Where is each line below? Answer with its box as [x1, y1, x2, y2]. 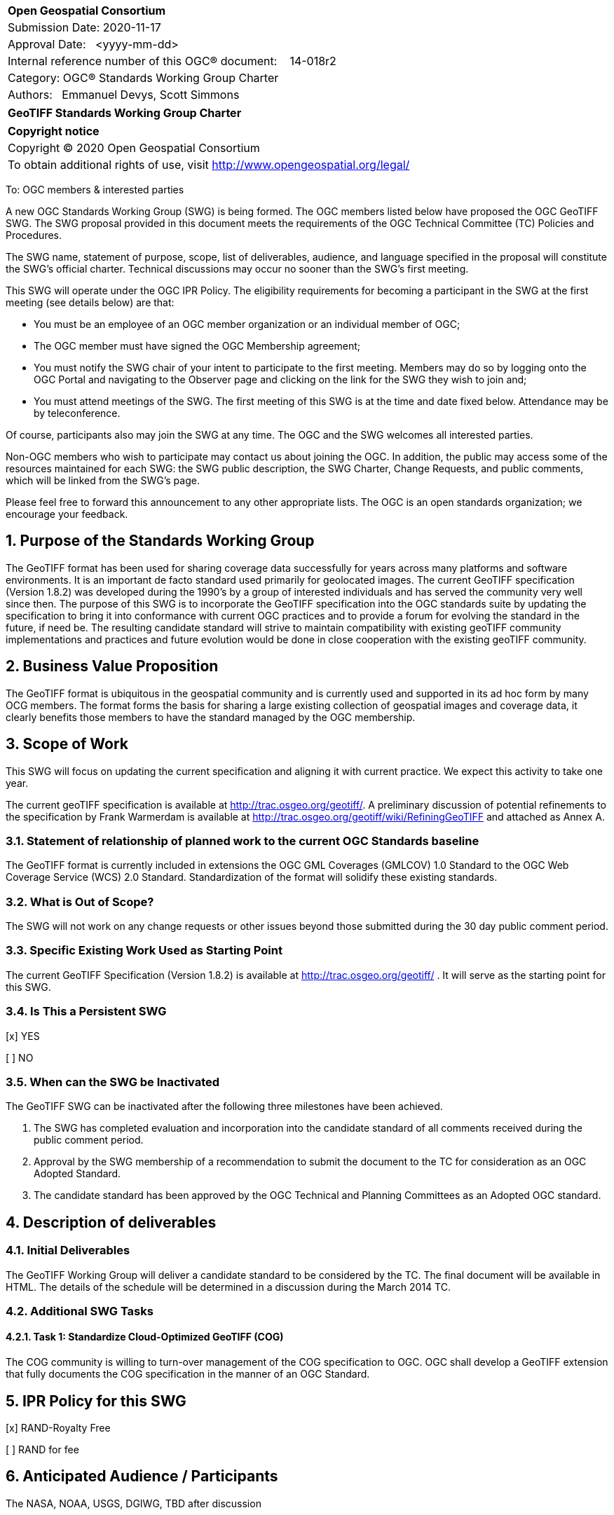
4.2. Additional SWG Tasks [6, 1303, 153, 1318]
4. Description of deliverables [6, 1213, 217, 1231]
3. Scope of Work [6, 735, 129, 753]
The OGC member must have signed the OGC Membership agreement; [34, 340, 360, 352]
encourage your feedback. [6, 508, 128, 520]
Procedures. [6, 229, 62, 241]
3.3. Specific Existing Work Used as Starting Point [6, 943, 282, 958]
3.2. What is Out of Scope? [6, 894, 154, 909]
